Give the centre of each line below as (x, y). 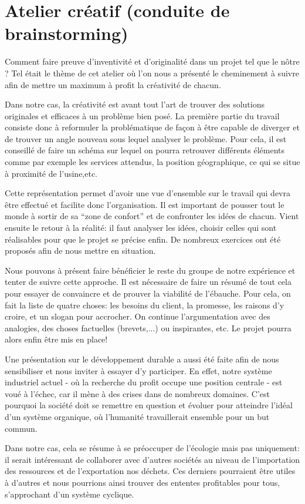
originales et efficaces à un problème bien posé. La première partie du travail (142, 115)
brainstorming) (67, 33)
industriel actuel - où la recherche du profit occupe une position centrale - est (144, 382)
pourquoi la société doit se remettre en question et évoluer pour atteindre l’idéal (149, 405)
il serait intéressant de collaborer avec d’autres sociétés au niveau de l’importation (152, 459)
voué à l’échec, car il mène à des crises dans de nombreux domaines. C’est (137, 393)
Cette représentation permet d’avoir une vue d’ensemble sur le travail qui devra (148, 193)
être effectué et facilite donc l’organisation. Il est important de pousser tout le (145, 204)
